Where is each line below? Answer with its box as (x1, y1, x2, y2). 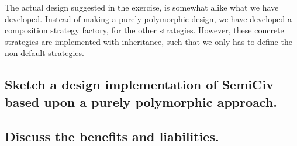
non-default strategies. (5, 47, 84, 59)
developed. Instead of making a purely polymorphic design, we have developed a (5, 12, 292, 25)
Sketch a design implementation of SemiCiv (5, 75, 274, 93)
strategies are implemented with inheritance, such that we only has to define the (5, 35, 292, 47)
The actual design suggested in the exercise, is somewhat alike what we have (5, 1, 279, 13)
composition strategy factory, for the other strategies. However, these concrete (5, 24, 284, 36)
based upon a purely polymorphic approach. (5, 92, 277, 110)
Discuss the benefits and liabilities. (5, 127, 219, 145)
